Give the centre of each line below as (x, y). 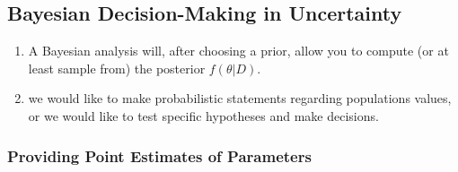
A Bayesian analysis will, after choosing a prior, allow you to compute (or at (238, 51)
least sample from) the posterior (117, 68)
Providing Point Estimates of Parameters (159, 155)
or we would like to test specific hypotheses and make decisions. (203, 115)
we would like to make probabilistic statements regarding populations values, (240, 98)
